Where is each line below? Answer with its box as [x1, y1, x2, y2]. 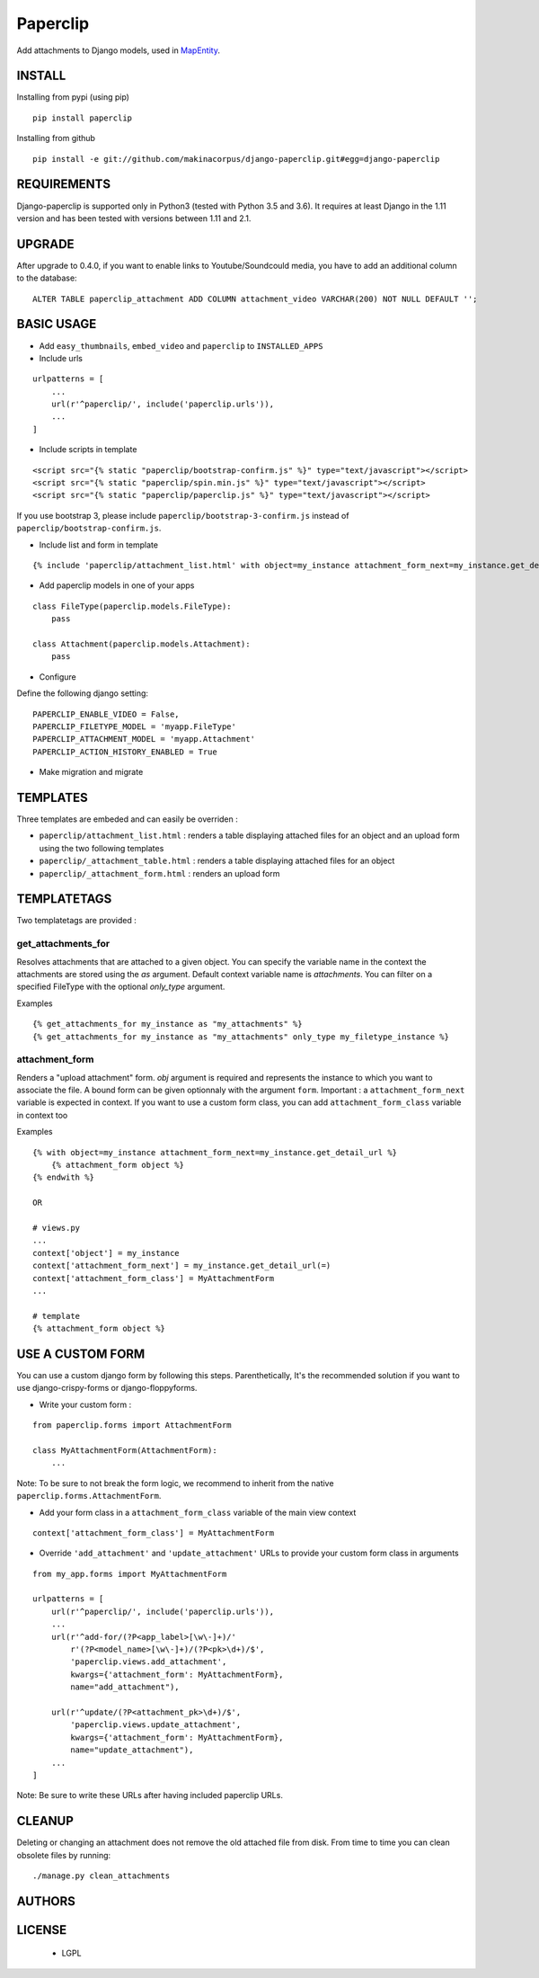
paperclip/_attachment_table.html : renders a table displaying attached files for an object [39, 855, 395, 867]
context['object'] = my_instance [32, 1248, 180, 1258]
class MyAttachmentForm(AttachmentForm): [32, 1445, 217, 1456]
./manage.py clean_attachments [32, 1871, 171, 1881]
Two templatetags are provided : [16, 915, 137, 926]
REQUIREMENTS [16, 176, 111, 192]
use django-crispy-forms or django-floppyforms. [16, 1383, 198, 1394]
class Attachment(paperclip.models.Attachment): [32, 638, 251, 649]
